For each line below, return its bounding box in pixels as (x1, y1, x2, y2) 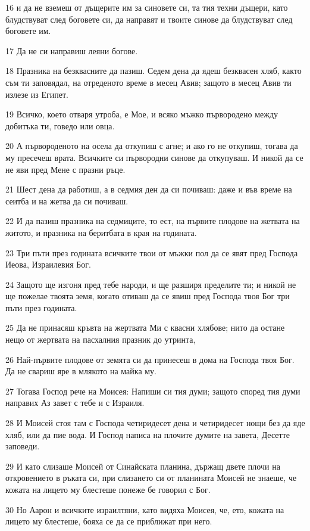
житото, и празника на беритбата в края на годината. (5, 226, 197, 238)
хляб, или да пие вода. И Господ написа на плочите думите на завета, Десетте (5, 428, 290, 440)
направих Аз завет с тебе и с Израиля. (5, 396, 145, 409)
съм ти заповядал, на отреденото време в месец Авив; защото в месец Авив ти (5, 76, 292, 88)
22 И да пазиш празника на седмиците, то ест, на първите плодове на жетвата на (5, 215, 300, 227)
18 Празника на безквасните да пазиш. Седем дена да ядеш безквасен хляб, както (5, 64, 302, 77)
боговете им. (5, 24, 51, 37)
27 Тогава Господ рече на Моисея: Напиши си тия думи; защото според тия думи (5, 384, 300, 397)
